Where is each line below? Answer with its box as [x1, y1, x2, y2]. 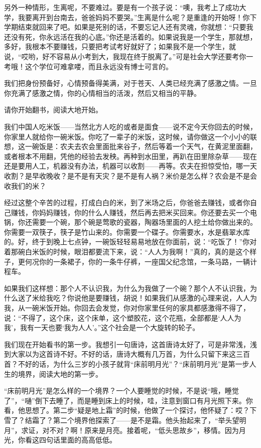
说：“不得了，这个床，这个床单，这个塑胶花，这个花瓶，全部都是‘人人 [4, 312, 234, 323]
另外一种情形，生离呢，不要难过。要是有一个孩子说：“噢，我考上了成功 [4, 2, 239, 12]
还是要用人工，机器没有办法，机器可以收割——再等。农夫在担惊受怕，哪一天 [4, 161, 257, 171]
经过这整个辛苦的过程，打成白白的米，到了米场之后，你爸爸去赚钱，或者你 [4, 197, 250, 208]
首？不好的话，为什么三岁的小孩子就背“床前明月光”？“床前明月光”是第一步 [4, 359, 249, 369]
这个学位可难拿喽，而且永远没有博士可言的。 [25, 61, 173, 71]
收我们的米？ [4, 180, 46, 191]
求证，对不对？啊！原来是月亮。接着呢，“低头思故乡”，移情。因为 [21, 424, 239, 435]
